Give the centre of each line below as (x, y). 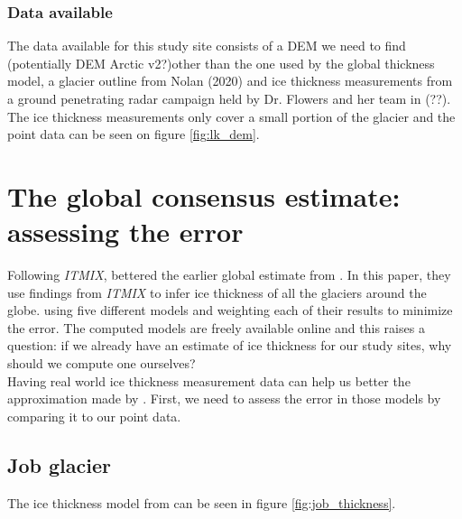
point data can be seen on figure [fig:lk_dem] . (134, 134)
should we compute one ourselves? (102, 363)
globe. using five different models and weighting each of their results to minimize (230, 310)
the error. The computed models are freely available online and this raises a (216, 327)
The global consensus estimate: (204, 195)
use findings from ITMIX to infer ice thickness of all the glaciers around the (217, 292)
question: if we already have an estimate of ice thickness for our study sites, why (230, 345)
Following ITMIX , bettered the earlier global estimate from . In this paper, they (229, 275)
